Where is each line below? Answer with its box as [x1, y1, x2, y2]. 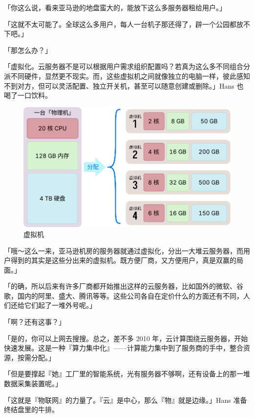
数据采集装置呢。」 [4, 378, 62, 389]
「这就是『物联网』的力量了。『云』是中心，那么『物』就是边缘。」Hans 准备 [4, 394, 247, 405]
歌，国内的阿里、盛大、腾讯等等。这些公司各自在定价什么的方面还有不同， [4, 290, 243, 301]
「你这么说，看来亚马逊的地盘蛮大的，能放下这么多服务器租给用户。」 [4, 2, 226, 12]
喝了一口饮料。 [4, 90, 52, 100]
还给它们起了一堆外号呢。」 [10, 300, 96, 310]
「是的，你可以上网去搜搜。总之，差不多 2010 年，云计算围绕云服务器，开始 [4, 333, 248, 343]
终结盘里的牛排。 [4, 404, 59, 415]
